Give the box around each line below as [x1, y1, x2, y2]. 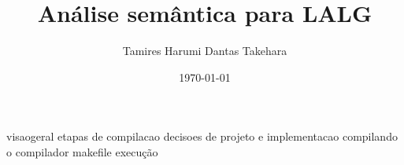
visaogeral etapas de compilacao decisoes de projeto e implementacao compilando [6, 128, 398, 145]
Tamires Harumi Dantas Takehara [122, 42, 287, 59]
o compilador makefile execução [6, 143, 158, 159]
